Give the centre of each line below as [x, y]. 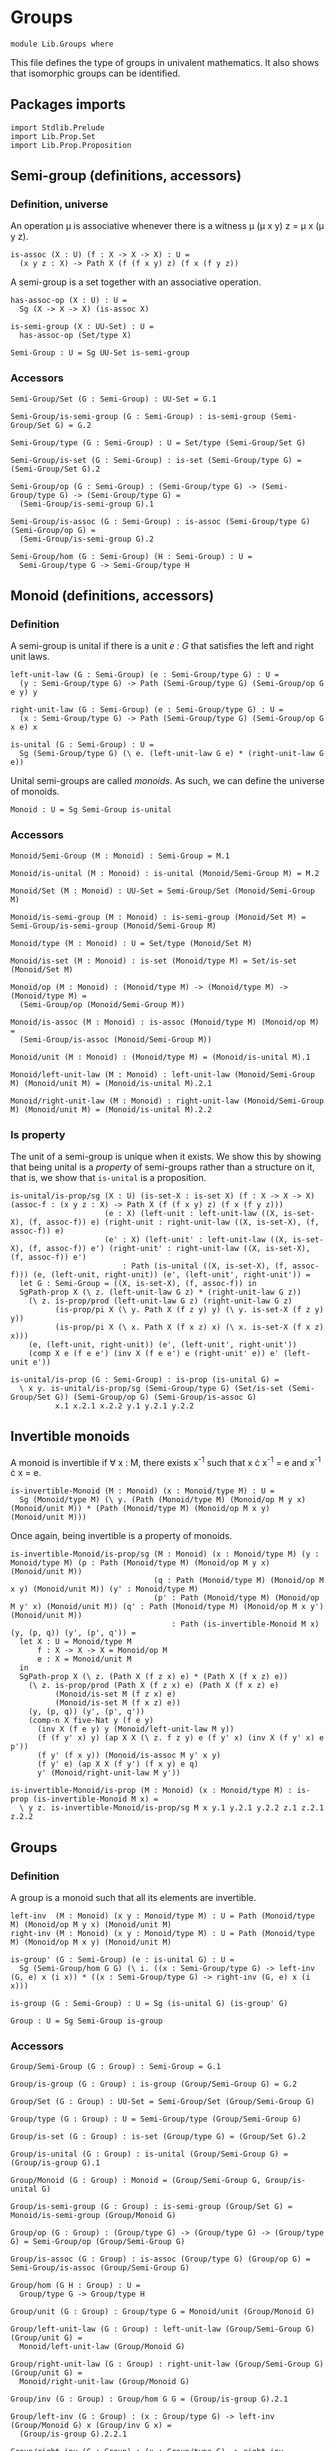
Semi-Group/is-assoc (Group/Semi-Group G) [100, 2268]
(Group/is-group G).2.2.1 [73, 2434]
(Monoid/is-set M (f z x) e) [115, 1694]
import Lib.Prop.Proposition [71, 145]
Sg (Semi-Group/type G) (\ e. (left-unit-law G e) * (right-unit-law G [172, 754]
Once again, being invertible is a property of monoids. [121, 1536]
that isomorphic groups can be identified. [95, 73]
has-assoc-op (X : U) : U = [69, 301]
